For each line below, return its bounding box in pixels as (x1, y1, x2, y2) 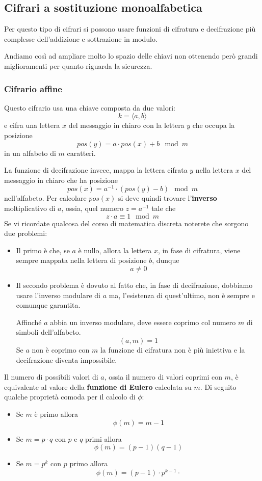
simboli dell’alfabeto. (16, 327, 81, 337)
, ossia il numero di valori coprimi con (104, 371, 222, 382)
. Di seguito (200, 381, 237, 392)
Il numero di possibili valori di (4, 371, 98, 382)
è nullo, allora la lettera (78, 245, 152, 255)
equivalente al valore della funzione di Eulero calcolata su (4, 381, 192, 392)
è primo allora (34, 408, 78, 419)
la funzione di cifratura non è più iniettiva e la (100, 344, 245, 355)
